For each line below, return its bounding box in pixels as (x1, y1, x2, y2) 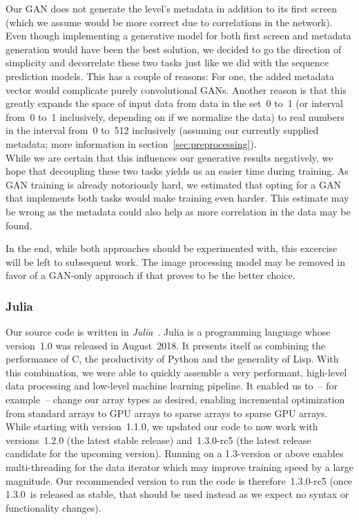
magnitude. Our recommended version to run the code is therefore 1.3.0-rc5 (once (6, 473, 353, 488)
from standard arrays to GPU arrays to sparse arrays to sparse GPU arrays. (6, 405, 328, 420)
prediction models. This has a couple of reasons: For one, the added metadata (6, 68, 334, 83)
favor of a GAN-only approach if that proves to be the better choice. (6, 268, 295, 282)
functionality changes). (6, 500, 101, 514)
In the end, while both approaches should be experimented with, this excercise (6, 241, 338, 256)
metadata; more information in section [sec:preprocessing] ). (6, 136, 257, 151)
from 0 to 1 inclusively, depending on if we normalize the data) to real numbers (6, 109, 345, 124)
